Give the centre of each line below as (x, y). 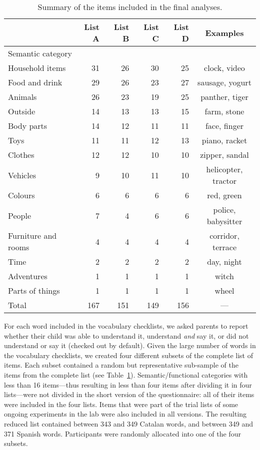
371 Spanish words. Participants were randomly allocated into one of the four (122, 433)
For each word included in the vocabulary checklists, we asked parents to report (126, 326)
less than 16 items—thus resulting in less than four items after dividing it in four (128, 384)
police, (224, 210)
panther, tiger (224, 97)
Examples (224, 32)
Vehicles (22, 175)
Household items (37, 68)
